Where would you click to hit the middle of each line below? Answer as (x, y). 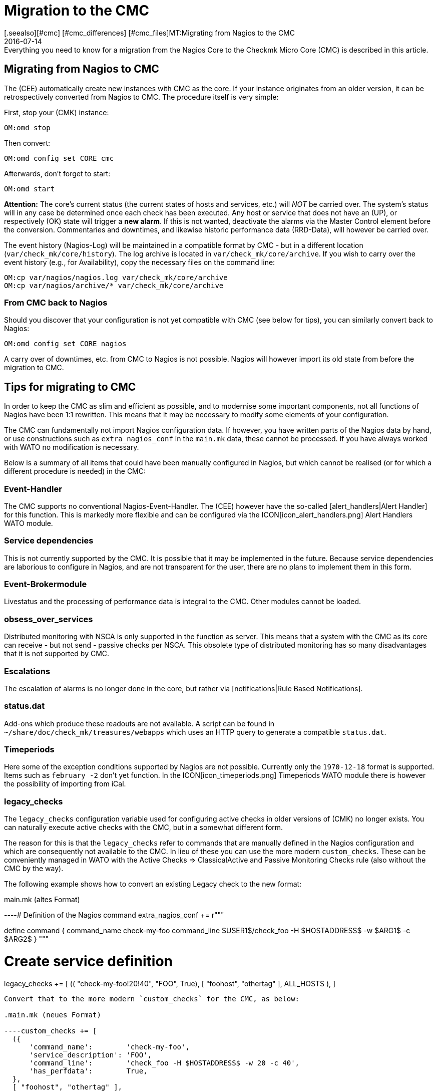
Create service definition (89, 961)
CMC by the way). (34, 869)
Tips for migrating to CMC (70, 387)
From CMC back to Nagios (56, 302)
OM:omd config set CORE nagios (65, 344)
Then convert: (27, 143)
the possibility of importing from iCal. (65, 784)
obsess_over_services (49, 619)
